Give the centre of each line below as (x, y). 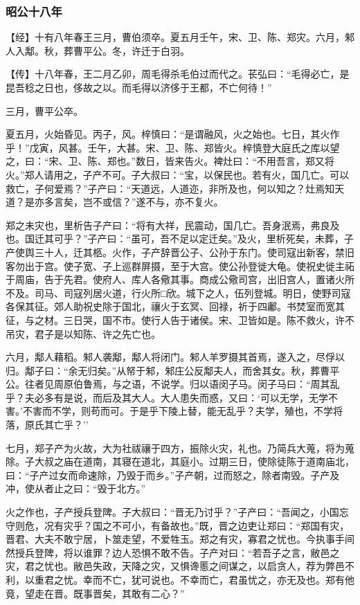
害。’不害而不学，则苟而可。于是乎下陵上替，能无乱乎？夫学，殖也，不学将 (174, 411)
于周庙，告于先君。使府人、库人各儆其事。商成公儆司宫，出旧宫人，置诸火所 (180, 279)
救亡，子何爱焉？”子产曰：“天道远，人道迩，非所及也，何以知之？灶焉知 (170, 188)
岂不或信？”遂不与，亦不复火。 (153, 202)
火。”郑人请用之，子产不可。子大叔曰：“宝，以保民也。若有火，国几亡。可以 (178, 174)
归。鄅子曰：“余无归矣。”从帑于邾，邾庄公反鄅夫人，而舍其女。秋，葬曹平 (173, 370)
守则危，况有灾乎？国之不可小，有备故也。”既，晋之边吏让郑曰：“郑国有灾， (178, 525)
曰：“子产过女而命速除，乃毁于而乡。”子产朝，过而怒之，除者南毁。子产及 (173, 475)
